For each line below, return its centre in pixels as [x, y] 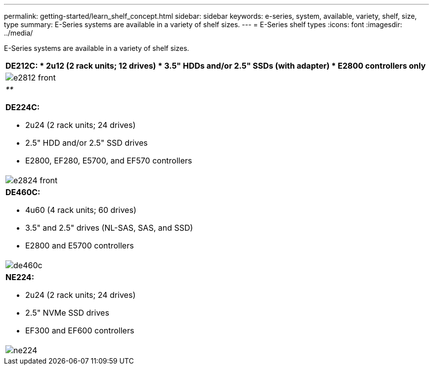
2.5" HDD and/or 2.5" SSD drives [87, 143]
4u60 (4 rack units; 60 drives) [81, 210]
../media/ [19, 33]
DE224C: [23, 107]
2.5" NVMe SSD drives [67, 313]
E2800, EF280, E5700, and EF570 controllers [109, 161]
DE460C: [23, 192]
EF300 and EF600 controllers [80, 330]
